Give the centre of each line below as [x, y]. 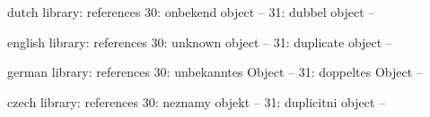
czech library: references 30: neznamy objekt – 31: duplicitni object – [197, 101]
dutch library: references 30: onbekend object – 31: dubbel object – [191, 12]
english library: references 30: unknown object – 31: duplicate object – [200, 42]
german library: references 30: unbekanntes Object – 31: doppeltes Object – [215, 72]
